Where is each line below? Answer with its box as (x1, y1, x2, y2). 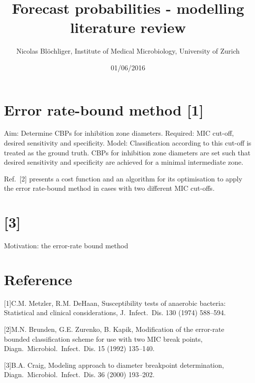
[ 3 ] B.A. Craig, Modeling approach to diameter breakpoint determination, (4, 359, 224, 370)
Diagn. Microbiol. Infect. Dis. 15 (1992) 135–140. (4, 343, 155, 354)
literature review (70, 17, 186, 37)
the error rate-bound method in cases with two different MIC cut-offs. (4, 183, 215, 193)
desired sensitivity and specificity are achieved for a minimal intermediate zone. (4, 157, 244, 167)
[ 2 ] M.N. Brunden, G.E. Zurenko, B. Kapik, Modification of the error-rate (4, 324, 224, 334)
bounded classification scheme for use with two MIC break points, (4, 333, 203, 344)
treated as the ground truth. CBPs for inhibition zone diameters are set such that (4, 147, 251, 157)
